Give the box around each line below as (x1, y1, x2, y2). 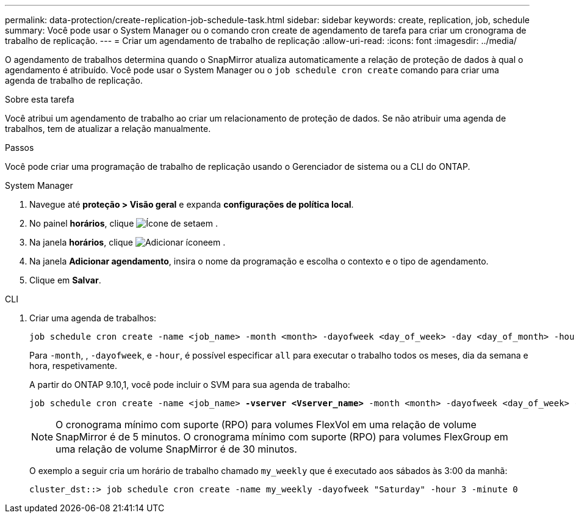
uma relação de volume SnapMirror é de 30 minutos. (56, 443, 297, 455)
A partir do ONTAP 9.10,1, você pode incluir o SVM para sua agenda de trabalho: (29, 379, 350, 390)
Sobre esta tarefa (5, 94, 74, 104)
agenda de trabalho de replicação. (5, 75, 143, 86)
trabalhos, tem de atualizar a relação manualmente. (5, 123, 211, 134)
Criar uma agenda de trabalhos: (29, 313, 157, 323)
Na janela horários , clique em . (29, 237, 226, 247)
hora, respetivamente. (29, 360, 118, 371)
